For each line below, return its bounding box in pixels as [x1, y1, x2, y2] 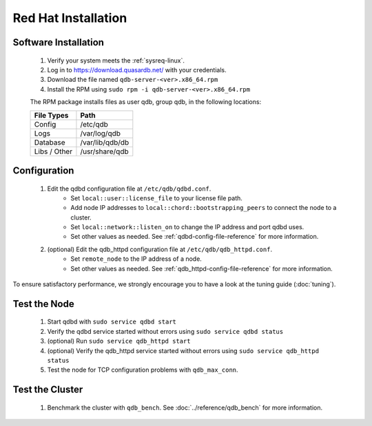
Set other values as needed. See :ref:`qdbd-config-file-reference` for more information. [70, 233, 319, 241]
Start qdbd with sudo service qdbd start [47, 317, 177, 326]
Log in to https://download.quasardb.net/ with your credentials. [47, 65, 227, 74]
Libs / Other [34, 147, 72, 156]
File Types [34, 110, 69, 120]
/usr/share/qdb [80, 147, 129, 156]
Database [34, 138, 65, 147]
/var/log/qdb [80, 128, 121, 138]
